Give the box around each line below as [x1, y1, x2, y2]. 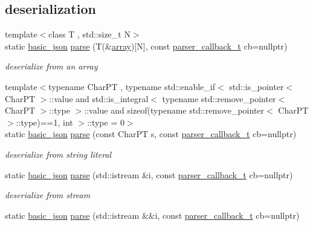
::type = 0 [87, 115, 124, 128]
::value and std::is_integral [49, 92, 149, 105]
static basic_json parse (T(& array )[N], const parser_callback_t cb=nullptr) [5, 39, 288, 52]
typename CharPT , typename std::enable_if [48, 80, 215, 92]
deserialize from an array [5, 60, 98, 73]
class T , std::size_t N [48, 28, 131, 40]
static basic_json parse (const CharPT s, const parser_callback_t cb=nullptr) [5, 128, 297, 140]
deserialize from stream [5, 189, 91, 201]
